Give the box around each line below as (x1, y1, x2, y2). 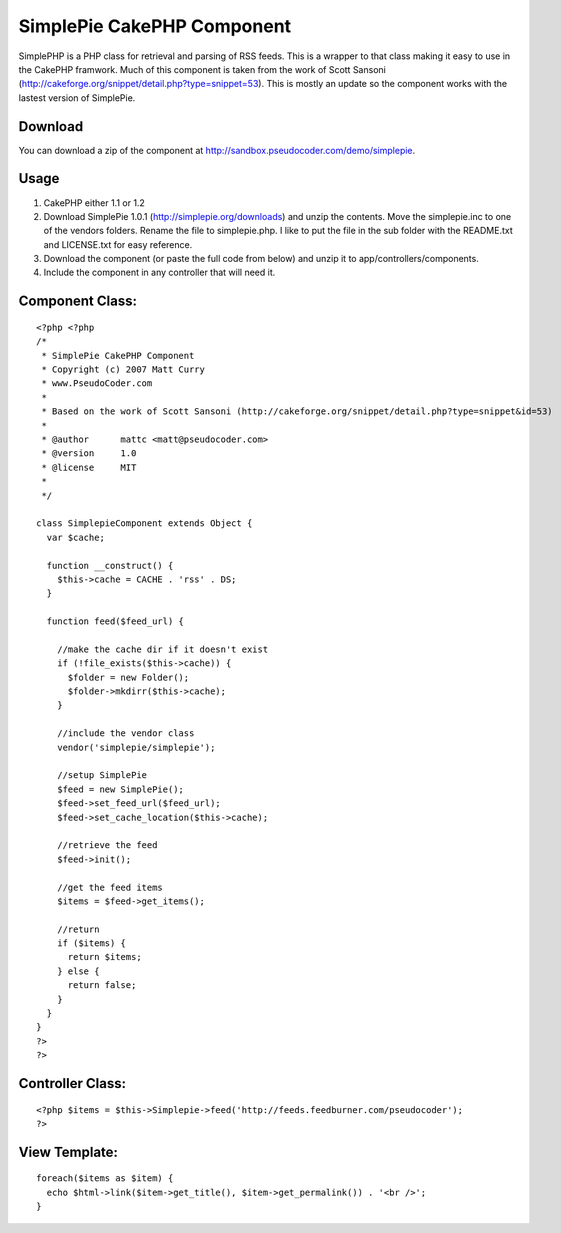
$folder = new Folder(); (67, 671, 190, 683)
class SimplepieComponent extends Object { (36, 518, 253, 529)
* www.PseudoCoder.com (41, 378, 153, 389)
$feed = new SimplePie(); (56, 783, 185, 795)
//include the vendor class (56, 728, 195, 739)
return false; (67, 980, 137, 991)
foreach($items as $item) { (36, 1173, 174, 1184)
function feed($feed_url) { (46, 616, 185, 627)
